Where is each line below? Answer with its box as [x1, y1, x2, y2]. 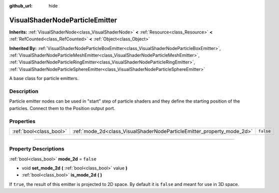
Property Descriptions [9, 145, 64, 152]
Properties [9, 117, 36, 124]
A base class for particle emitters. [9, 75, 79, 81]
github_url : [9, 3, 32, 8]
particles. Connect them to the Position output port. [9, 105, 115, 111]
